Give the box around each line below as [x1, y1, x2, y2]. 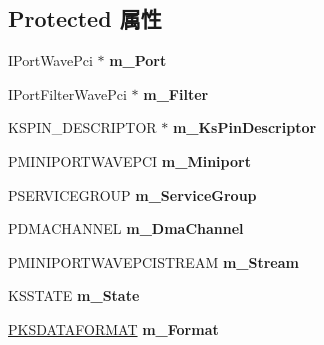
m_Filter [143, 83, 209, 104]
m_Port [109, 50, 167, 71]
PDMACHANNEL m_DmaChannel [8, 218, 244, 239]
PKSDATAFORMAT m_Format [8, 318, 219, 339]
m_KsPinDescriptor [172, 117, 317, 138]
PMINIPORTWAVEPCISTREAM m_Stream [8, 251, 299, 272]
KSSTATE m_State [8, 285, 140, 306]
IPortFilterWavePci [8, 83, 127, 104]
